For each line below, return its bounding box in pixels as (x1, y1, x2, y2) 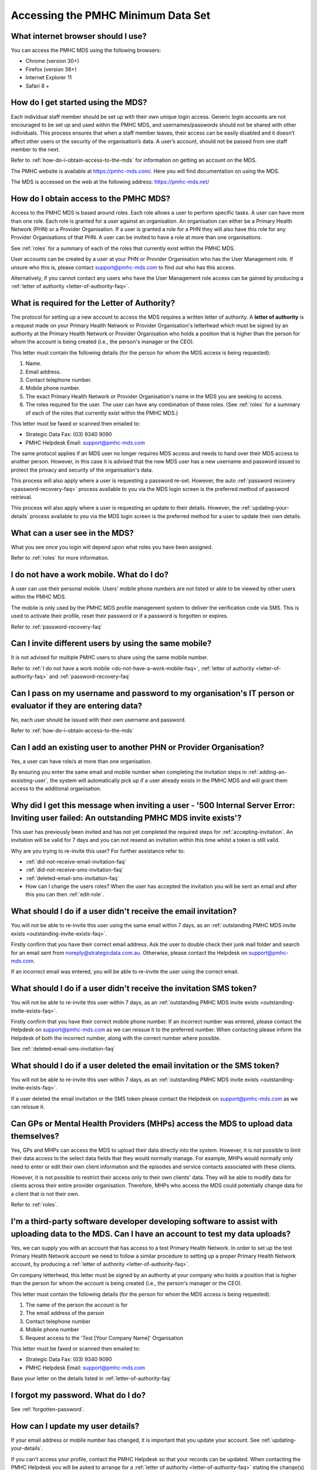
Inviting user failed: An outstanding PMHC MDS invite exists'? (11, 813, 242, 823)
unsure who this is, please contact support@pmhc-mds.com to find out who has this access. (11, 263, 236, 270)
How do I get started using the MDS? (11, 98, 147, 108)
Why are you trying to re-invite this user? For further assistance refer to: (11, 847, 185, 854)
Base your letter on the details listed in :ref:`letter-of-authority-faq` (11, 1375, 171, 1382)
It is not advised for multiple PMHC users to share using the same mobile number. (11, 654, 208, 661)
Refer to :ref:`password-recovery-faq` (11, 623, 103, 630)
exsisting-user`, (11, 777, 49, 784)
